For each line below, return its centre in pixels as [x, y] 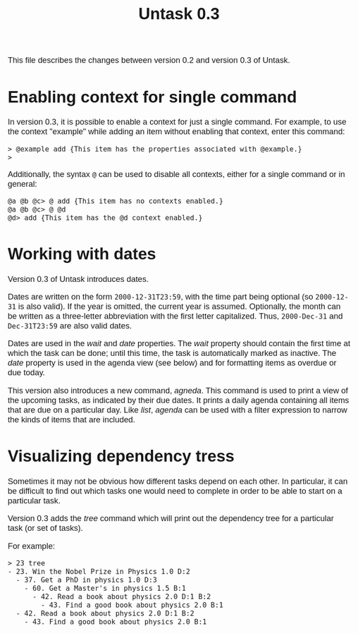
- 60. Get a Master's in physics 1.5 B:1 [105, 589]
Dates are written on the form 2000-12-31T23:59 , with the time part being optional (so [160, 296]
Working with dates [82, 253]
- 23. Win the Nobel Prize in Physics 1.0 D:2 [99, 572]
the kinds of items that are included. [72, 419]
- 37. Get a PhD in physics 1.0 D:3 [86, 580]
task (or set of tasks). [45, 528]
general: [22, 184]
